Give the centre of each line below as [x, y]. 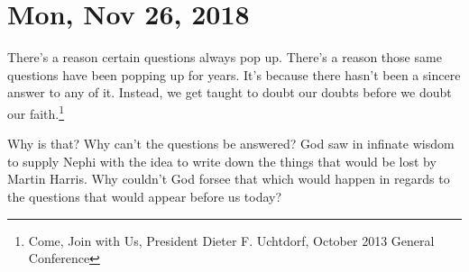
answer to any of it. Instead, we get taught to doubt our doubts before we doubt [230, 92]
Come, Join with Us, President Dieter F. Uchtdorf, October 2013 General [231, 240]
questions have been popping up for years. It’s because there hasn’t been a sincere [234, 74]
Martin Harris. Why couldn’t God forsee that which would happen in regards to [229, 179]
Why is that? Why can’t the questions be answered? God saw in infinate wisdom [231, 144]
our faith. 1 [36, 112]
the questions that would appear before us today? [145, 196]
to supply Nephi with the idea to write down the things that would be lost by [222, 161]
